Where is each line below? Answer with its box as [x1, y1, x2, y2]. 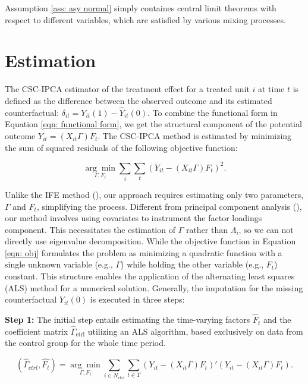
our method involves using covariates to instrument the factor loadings [5, 212, 262, 224]
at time [257, 83, 285, 95]
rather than [186, 223, 228, 235]
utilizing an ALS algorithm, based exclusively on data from [87, 325, 303, 337]
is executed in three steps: [90, 293, 185, 306]
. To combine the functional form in [147, 106, 278, 118]
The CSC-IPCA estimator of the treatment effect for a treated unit [5, 83, 250, 95]
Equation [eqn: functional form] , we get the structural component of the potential [5, 118, 302, 130]
